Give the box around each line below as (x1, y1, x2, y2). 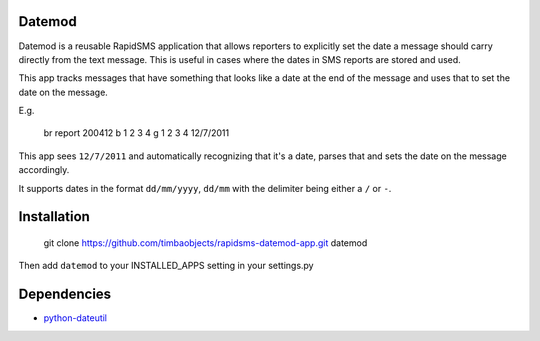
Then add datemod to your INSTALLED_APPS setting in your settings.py (18, 260, 314, 272)
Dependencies (18, 286, 112, 303)
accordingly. (18, 164, 70, 176)
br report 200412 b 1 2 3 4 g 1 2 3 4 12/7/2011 (43, 127, 230, 139)
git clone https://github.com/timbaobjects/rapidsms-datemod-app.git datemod (43, 237, 368, 249)
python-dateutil (43, 312, 108, 324)
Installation (18, 208, 90, 225)
